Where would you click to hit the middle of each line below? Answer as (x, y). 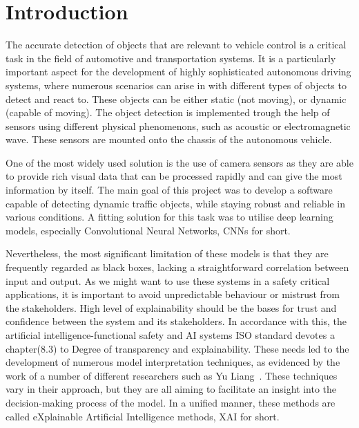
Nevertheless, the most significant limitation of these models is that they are (167, 253)
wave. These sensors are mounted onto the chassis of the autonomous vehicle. (169, 139)
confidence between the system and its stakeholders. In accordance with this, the (176, 321)
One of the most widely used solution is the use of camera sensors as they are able (179, 162)
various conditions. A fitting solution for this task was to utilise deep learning (169, 217)
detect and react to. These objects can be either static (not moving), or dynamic (176, 99)
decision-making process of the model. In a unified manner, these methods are (171, 402)
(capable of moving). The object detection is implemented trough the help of (168, 112)
